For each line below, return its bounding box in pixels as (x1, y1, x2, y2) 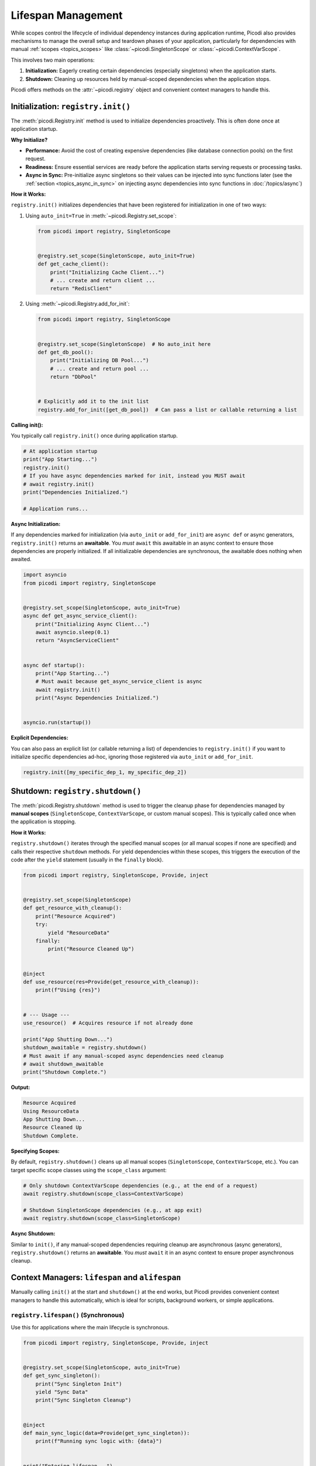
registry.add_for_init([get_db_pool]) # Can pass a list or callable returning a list (37, 406, 297, 413)
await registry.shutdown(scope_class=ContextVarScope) (23, 1190, 184, 1197)
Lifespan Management (11, 9, 123, 22)
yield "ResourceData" (47, 929, 110, 936)
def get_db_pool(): (37, 349, 94, 355)
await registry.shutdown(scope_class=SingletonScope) (23, 1215, 181, 1222)
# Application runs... (23, 505, 88, 512)
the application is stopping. (11, 818, 76, 825)
